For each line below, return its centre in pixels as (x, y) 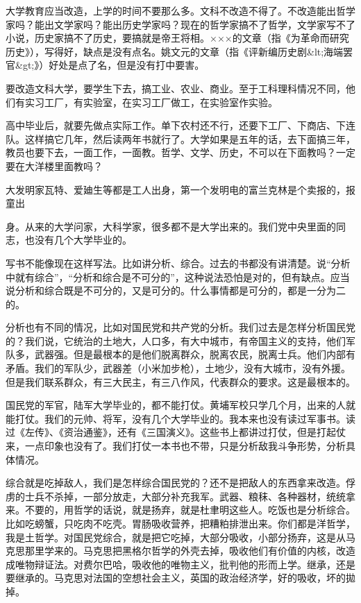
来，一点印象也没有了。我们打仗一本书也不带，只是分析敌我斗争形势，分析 (176, 446)
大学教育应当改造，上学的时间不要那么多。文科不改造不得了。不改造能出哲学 (180, 10)
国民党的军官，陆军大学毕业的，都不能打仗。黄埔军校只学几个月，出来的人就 (180, 405)
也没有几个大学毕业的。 (78, 240)
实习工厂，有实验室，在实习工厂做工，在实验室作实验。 (151, 102)
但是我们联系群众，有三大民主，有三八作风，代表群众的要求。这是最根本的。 (180, 381)
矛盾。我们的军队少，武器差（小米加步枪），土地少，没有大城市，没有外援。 (178, 368)
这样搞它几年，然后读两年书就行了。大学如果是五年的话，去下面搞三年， (190, 138)
